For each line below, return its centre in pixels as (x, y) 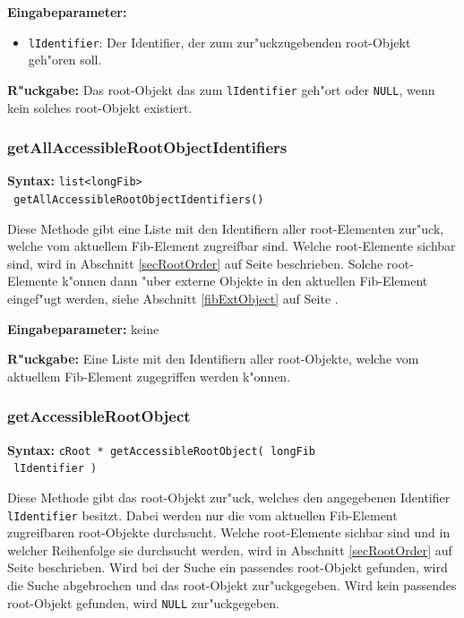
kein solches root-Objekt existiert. (100, 107)
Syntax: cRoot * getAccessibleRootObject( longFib (162, 449)
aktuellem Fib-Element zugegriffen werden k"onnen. (149, 376)
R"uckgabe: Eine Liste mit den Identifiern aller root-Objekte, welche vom (213, 359)
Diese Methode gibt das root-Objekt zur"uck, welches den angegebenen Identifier (229, 497)
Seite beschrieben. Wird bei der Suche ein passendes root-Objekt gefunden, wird (228, 567)
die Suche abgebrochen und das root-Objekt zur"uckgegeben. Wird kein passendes (232, 584)
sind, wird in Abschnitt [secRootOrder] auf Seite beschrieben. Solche (195, 263)
